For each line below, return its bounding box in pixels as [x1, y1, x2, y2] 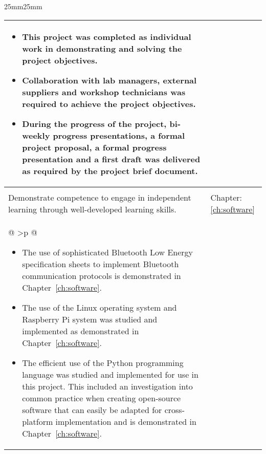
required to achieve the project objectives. [22, 97, 196, 110]
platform [22, 415, 53, 427]
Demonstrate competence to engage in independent [8, 191, 191, 203]
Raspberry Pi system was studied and [22, 313, 158, 325]
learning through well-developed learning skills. [8, 203, 176, 215]
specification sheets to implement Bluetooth [22, 257, 179, 270]
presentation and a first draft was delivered [22, 153, 201, 165]
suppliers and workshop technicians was [22, 85, 186, 98]
